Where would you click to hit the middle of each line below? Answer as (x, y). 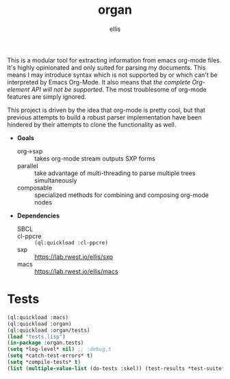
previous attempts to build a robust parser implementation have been (104, 117)
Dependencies (38, 216)
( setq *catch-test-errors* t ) (50, 356)
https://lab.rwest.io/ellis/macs (76, 271)
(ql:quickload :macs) (38, 317)
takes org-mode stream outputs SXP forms (94, 158)
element (18, 89)
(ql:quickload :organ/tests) (49, 330)
